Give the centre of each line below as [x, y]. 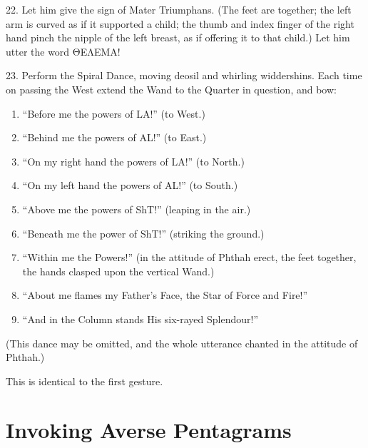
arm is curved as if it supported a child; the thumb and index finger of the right [180, 23]
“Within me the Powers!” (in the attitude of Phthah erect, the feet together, [189, 257]
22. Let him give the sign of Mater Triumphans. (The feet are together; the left [179, 9]
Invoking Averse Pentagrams [149, 430]
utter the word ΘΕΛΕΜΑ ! [63, 51]
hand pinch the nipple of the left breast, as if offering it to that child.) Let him [178, 37]
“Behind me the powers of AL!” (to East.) [114, 137]
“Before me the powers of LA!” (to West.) [114, 113]
